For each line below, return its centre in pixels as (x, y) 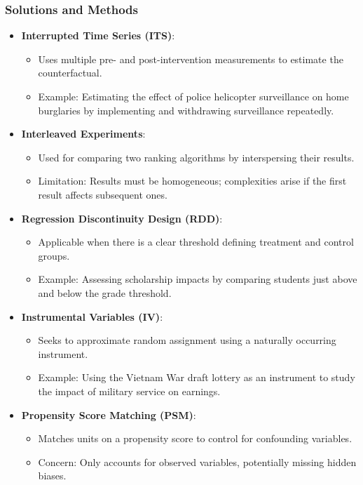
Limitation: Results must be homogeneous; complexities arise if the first (192, 181)
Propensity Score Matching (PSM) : (109, 414)
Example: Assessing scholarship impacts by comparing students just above (198, 279)
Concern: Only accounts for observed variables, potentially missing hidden (197, 461)
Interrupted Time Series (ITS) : (98, 35)
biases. (52, 476)
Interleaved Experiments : (83, 134)
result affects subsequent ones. (103, 194)
